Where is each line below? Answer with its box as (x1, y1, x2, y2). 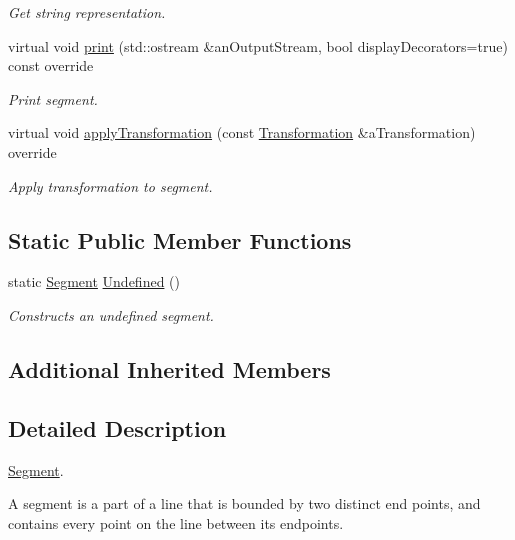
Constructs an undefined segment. (8, 304, 214, 325)
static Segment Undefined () (8, 271, 180, 292)
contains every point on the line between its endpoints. (8, 512, 344, 533)
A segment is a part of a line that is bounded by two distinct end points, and (8, 493, 481, 514)
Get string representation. (8, 2, 166, 22)
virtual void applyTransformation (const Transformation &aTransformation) (8, 122, 476, 143)
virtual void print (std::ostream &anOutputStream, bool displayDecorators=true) (8, 35, 508, 56)
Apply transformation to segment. (8, 175, 213, 196)
